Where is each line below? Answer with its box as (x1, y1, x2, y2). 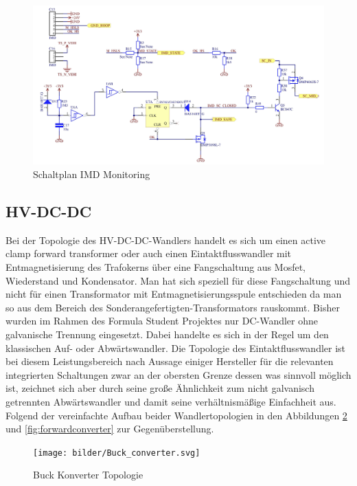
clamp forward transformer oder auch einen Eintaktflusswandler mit (5, 246, 292, 261)
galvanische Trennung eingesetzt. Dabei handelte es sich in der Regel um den (5, 327, 329, 341)
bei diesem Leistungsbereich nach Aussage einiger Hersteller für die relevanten (5, 354, 334, 368)
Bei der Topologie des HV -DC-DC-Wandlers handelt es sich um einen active (5, 232, 326, 247)
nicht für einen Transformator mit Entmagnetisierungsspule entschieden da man (5, 287, 342, 301)
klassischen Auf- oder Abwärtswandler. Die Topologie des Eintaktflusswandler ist (5, 340, 346, 355)
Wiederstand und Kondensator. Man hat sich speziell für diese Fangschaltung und (5, 273, 351, 287)
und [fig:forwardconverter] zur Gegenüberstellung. (5, 421, 214, 436)
